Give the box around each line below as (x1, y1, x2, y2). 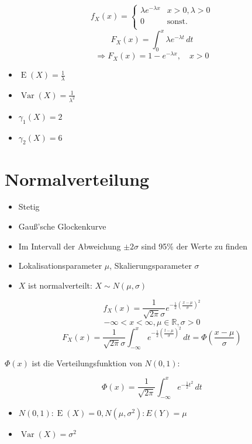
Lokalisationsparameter (18, 259, 102, 272)
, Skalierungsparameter (109, 259, 192, 272)
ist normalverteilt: (28, 279, 92, 291)
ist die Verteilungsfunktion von (32, 356, 142, 369)
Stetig (18, 200, 40, 213)
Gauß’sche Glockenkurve (18, 220, 106, 233)
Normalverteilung (5, 166, 150, 190)
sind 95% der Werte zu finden (141, 240, 248, 252)
